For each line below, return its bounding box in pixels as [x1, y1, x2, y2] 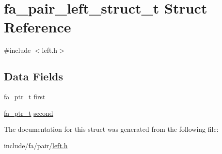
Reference [4, 17, 71, 37]
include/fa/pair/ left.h [4, 140, 68, 150]
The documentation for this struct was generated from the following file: [4, 124, 219, 134]
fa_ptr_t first [4, 92, 46, 102]
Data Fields [4, 69, 63, 84]
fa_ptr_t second [4, 108, 53, 118]
